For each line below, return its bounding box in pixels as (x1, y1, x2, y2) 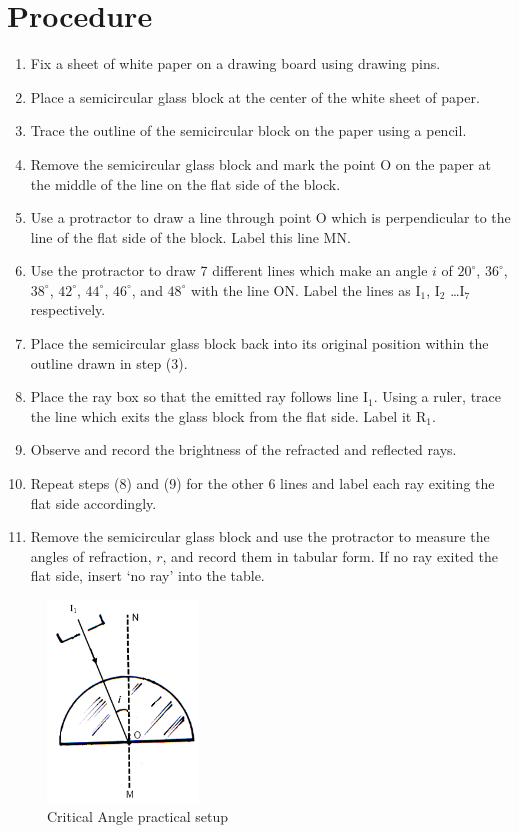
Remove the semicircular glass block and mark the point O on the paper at (30, 153, 492, 174)
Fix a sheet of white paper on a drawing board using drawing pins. (30, 53, 441, 74)
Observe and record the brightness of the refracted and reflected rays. (30, 439, 457, 460)
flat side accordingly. (30, 492, 157, 513)
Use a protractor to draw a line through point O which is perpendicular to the (30, 207, 511, 228)
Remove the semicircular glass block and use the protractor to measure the (30, 526, 490, 547)
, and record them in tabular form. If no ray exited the (162, 545, 498, 566)
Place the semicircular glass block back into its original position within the (30, 333, 489, 354)
